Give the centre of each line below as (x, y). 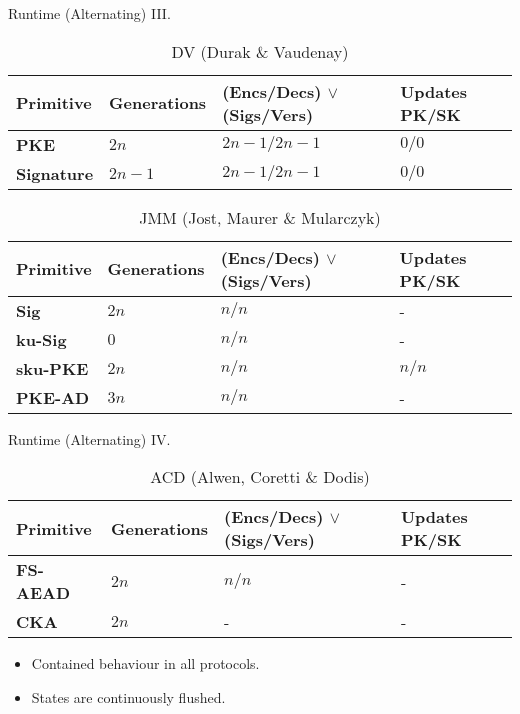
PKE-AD (53, 397)
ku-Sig (41, 339)
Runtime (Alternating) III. (89, 13)
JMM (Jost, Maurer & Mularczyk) (260, 217)
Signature (55, 173)
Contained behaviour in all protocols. (145, 663)
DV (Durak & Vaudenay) (260, 51)
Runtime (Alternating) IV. (89, 438)
